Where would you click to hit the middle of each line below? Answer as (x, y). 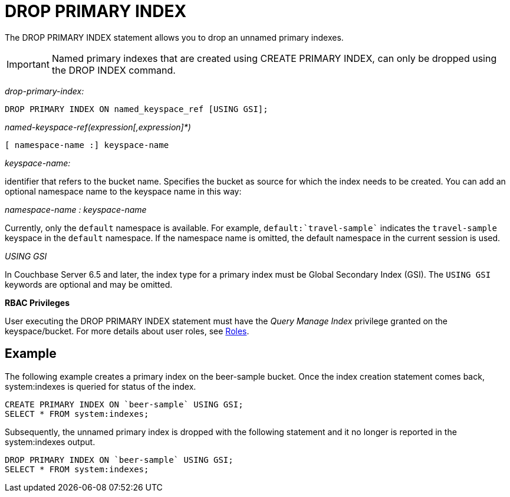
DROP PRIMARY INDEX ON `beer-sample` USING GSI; (119, 460)
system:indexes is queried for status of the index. (101, 386)
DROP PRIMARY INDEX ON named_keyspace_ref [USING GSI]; (136, 109)
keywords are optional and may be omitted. (89, 284)
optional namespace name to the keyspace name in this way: (123, 191)
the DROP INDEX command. (113, 70)
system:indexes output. (50, 442)
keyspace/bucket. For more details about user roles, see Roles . (127, 331)
